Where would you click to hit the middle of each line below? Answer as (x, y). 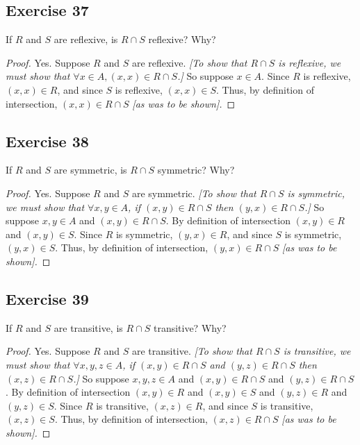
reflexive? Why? (182, 39)
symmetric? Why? (196, 170)
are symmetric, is (90, 170)
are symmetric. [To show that (194, 193)
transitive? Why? (190, 327)
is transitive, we (317, 351)
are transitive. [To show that (192, 351)
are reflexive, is (86, 39)
